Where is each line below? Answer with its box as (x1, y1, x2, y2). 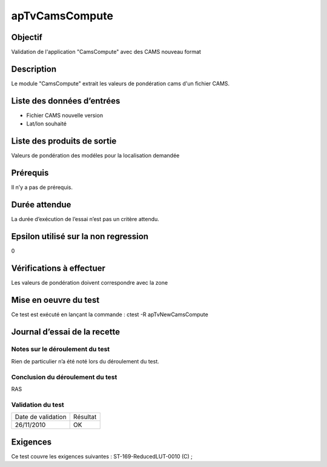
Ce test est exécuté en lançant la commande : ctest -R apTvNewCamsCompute (11, 311, 208, 318)
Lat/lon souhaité (26, 120, 67, 127)
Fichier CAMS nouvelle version (26, 111, 103, 119)
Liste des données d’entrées (11, 96, 121, 106)
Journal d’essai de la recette (11, 326, 121, 337)
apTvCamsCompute (11, 9, 113, 22)
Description (11, 64, 57, 74)
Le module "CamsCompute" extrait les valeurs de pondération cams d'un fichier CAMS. (11, 79, 230, 87)
